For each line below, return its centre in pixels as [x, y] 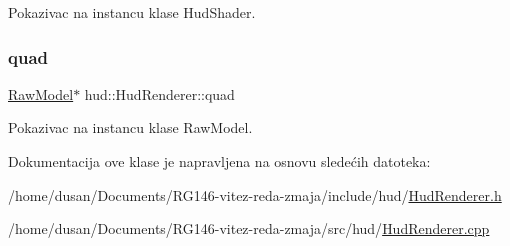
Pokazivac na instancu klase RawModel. [130, 127]
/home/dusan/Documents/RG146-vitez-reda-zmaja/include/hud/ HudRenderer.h [255, 194]
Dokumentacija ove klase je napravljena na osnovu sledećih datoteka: [219, 161]
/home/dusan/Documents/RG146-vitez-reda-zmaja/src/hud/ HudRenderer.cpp [249, 228]
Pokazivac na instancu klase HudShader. [132, 12]
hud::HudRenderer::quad [159, 93]
